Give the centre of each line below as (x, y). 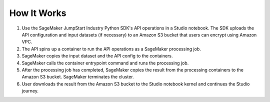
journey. (30, 91)
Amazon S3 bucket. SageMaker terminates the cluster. (78, 77)
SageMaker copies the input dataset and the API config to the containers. (97, 56)
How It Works (38, 13)
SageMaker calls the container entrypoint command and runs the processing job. (105, 63)
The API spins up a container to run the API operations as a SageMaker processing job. (111, 49)
